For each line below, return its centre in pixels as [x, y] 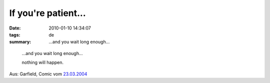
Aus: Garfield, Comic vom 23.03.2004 [48, 74]
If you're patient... [47, 13]
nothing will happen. [43, 62]
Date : [15, 28]
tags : [15, 34]
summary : [20, 42]
